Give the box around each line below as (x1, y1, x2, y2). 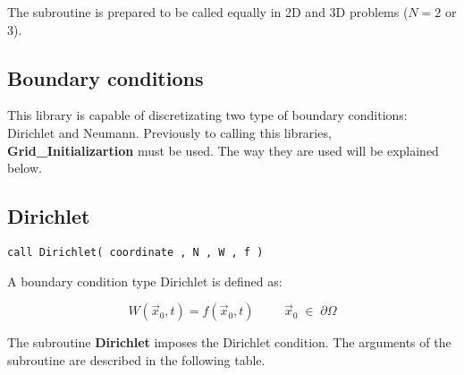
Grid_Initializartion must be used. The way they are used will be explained (7, 141, 439, 159)
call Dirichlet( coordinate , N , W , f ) (7, 245, 264, 259)
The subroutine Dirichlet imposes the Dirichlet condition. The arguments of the (7, 333, 451, 352)
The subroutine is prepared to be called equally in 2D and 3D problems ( (7, 3, 409, 21)
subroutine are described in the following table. (7, 350, 266, 369)
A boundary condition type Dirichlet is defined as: (7, 271, 283, 290)
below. (7, 158, 42, 177)
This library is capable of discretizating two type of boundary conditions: (7, 106, 408, 124)
